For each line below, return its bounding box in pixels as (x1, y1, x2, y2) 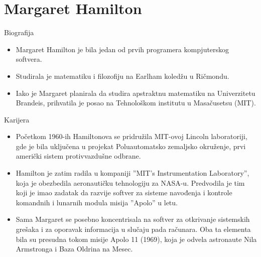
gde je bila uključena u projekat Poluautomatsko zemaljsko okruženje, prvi (16, 141, 246, 151)
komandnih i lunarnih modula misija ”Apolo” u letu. (16, 197, 178, 207)
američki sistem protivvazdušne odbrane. (16, 151, 141, 161)
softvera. (16, 54, 42, 64)
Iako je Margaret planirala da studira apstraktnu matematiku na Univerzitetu (16, 87, 255, 98)
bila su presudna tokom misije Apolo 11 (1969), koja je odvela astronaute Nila (16, 233, 257, 244)
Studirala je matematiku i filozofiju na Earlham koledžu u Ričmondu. (16, 70, 229, 81)
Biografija (4, 27, 34, 38)
